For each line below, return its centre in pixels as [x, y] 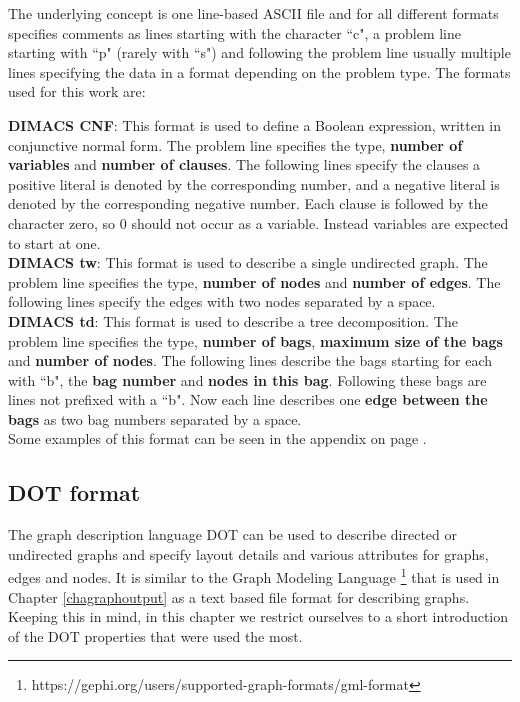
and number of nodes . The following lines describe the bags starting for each [250, 360]
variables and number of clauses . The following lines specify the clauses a [244, 164]
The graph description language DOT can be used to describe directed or [233, 534]
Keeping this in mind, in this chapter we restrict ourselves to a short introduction [258, 616]
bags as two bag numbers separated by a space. [155, 418]
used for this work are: [77, 91]
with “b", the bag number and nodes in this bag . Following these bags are [247, 379]
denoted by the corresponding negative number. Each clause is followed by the [248, 203]
